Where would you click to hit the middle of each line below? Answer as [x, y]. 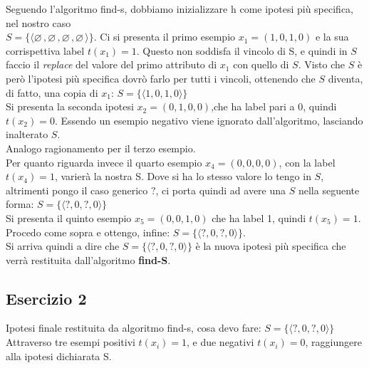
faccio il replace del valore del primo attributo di [111, 64]
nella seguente [329, 190]
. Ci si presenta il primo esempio [165, 37]
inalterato [27, 134]
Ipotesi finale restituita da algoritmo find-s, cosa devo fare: [134, 328]
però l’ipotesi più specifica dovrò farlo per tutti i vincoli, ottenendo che [161, 78]
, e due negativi [220, 342]
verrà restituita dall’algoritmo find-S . [88, 259]
